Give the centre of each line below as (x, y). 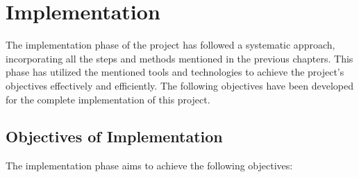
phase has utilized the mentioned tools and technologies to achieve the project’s (175, 72)
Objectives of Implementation (114, 136)
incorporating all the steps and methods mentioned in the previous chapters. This (179, 58)
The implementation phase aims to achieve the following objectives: (149, 166)
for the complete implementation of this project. (108, 99)
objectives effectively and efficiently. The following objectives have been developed (180, 85)
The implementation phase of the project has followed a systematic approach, (170, 45)
